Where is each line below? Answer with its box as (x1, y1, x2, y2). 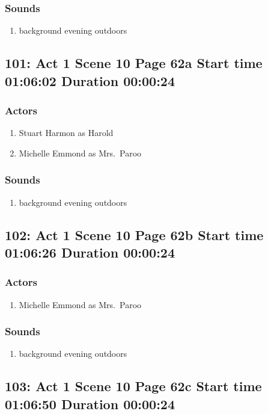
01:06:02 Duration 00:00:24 (5, 71, 175, 90)
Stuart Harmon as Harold (19, 126, 114, 139)
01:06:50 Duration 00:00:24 (5, 394, 175, 413)
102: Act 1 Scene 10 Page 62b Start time (5, 225, 264, 244)
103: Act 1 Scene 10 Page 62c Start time (5, 377, 262, 395)
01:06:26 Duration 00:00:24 (5, 243, 175, 261)
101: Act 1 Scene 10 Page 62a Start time (5, 54, 263, 72)
